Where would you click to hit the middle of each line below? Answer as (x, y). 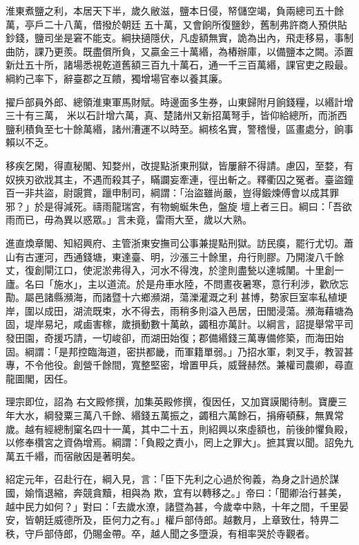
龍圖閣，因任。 (39, 378)
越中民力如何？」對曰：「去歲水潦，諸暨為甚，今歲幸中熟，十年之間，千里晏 (177, 506)
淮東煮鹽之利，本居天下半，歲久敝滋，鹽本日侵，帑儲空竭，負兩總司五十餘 (175, 10)
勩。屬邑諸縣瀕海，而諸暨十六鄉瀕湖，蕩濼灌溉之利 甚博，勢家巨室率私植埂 (176, 297)
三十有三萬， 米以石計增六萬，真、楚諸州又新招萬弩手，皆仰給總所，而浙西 (176, 115)
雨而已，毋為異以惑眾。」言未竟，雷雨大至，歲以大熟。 (129, 220)
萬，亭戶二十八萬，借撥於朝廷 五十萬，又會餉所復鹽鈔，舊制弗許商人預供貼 (176, 24)
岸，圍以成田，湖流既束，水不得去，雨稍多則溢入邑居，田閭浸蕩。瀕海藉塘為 (179, 310)
